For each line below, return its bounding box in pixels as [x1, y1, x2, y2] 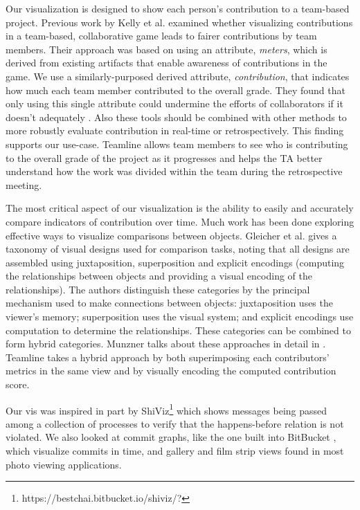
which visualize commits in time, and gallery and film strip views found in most [6, 444, 344, 458]
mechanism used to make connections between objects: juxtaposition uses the [6, 295, 333, 310]
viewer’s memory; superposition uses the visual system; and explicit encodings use [6, 309, 354, 324]
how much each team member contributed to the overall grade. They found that [6, 82, 345, 97]
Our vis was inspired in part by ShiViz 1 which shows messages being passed [6, 401, 327, 417]
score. [6, 377, 30, 392]
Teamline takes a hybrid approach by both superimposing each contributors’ [6, 349, 330, 364]
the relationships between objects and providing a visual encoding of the [6, 268, 312, 283]
